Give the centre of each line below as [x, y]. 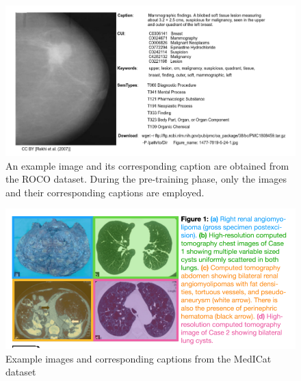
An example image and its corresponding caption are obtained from [147, 165]
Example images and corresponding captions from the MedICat [139, 358]
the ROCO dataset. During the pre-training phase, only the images [146, 179]
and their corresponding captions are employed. [105, 192]
